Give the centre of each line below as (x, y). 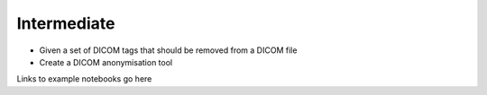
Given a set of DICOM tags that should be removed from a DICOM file (168, 50)
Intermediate (66, 23)
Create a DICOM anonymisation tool (106, 62)
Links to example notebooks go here (84, 79)
